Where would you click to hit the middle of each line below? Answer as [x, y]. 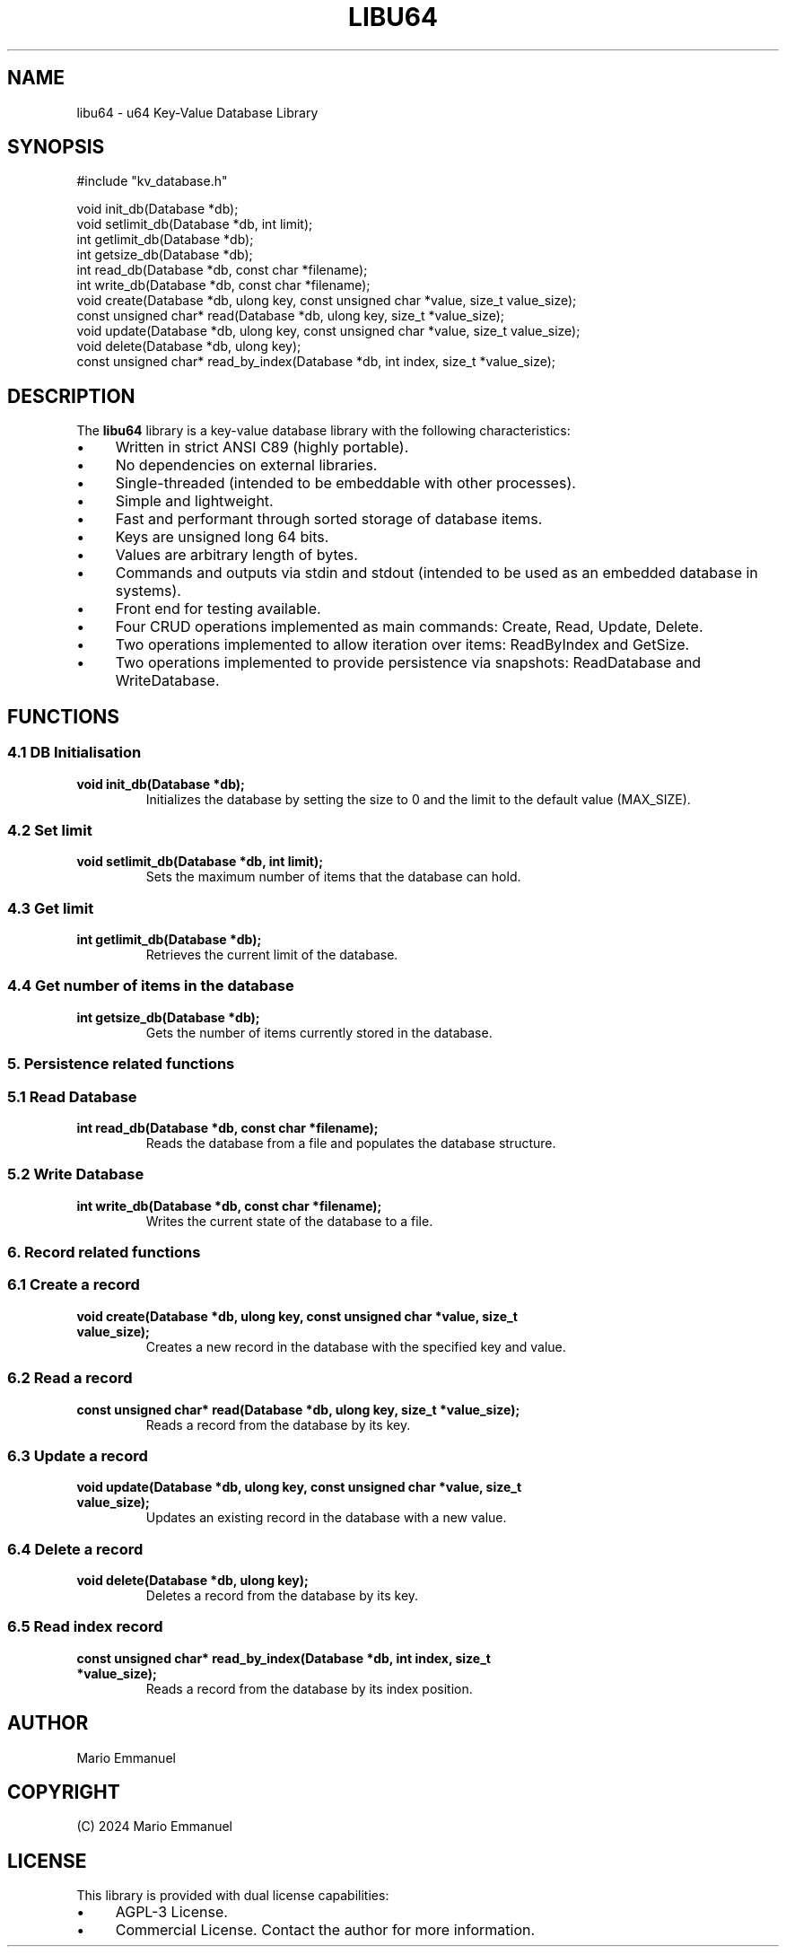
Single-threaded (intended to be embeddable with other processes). [345, 483]
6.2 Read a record [70, 1378]
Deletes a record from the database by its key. [282, 1595]
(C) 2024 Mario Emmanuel [154, 1827]
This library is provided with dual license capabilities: [233, 1896]
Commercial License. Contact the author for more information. [325, 1930]
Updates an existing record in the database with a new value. [326, 1518]
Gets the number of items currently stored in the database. [319, 1032]
